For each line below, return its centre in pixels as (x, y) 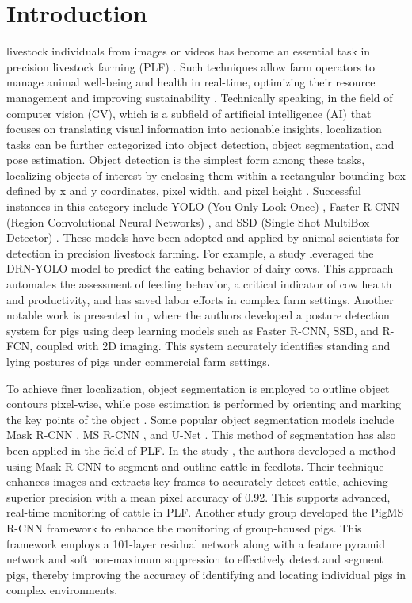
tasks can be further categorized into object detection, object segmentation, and (200, 144)
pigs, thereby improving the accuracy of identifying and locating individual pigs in (206, 574)
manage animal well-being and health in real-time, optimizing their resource (191, 82)
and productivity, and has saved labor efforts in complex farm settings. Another (200, 299)
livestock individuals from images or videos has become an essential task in (189, 51)
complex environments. (62, 590)
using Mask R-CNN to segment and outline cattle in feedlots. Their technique (195, 466)
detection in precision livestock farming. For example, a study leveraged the (190, 252)
